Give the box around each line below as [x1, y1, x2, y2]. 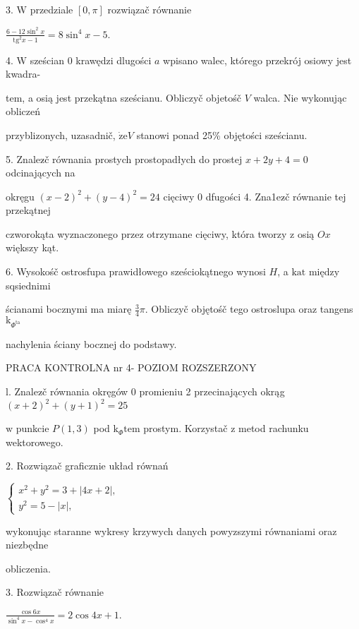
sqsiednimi [6, 277, 51, 292]
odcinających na [6, 165, 75, 180]
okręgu [6, 188, 35, 203]
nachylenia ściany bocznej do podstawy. [6, 336, 177, 351]
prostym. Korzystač [143, 421, 228, 436]
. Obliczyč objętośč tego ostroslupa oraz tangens [145, 301, 353, 316]
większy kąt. [6, 240, 59, 255]
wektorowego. [6, 434, 63, 449]
